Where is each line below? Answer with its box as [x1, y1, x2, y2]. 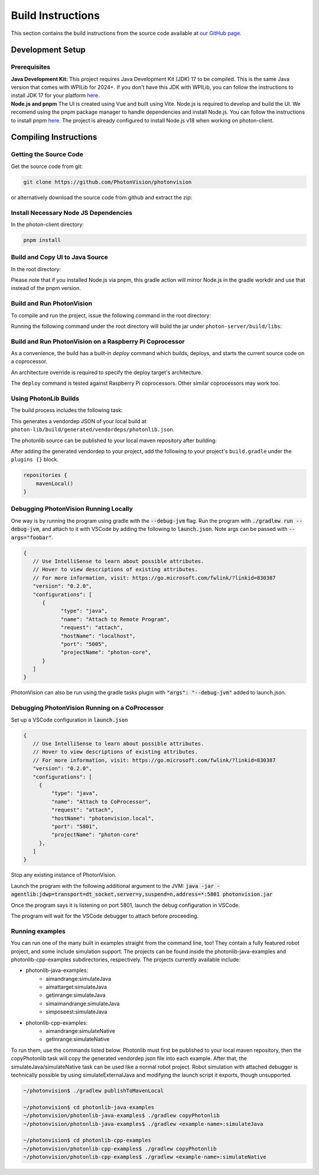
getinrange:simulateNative [45, 1036, 110, 1043]
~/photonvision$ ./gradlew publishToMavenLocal [23, 1087, 164, 1094]
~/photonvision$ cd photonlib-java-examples [23, 1104, 155, 1110]
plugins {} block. [11, 456, 59, 463]
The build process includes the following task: [11, 407, 123, 414]
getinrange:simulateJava [45, 991, 106, 999]
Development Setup [11, 45, 86, 55]
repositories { [23, 472, 67, 479]
